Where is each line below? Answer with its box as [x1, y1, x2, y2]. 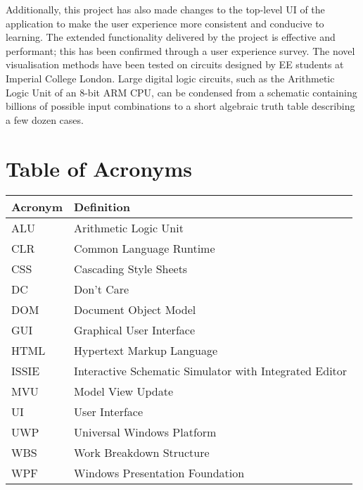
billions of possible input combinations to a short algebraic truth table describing [6, 99, 355, 113]
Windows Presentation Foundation [74, 465, 245, 482]
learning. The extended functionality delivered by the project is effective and [6, 30, 336, 44]
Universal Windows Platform [74, 424, 217, 441]
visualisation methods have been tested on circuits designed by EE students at [6, 57, 344, 72]
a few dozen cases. [6, 112, 84, 127]
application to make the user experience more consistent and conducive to [6, 15, 324, 30]
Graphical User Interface [74, 322, 195, 339]
